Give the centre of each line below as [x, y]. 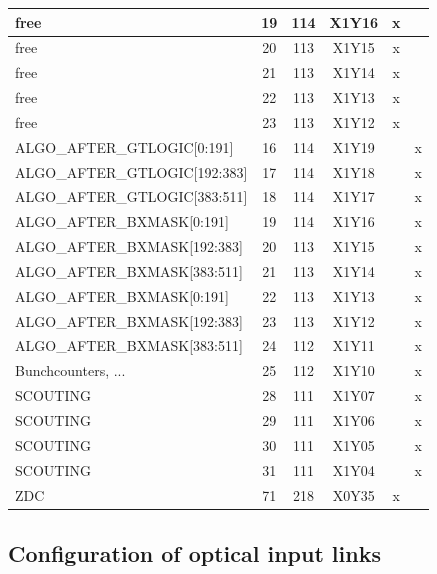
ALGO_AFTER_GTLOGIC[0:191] [124, 146]
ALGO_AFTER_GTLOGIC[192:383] [131, 171]
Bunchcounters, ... [70, 370]
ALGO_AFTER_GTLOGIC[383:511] [131, 196]
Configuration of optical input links [194, 553]
